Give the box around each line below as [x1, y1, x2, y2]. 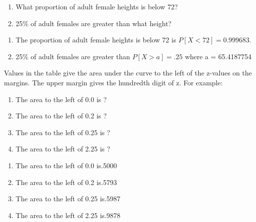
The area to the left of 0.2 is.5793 [15, 177, 117, 187]
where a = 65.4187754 [185, 51, 252, 61]
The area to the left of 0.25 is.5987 [15, 193, 121, 204]
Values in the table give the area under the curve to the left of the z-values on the [4, 68, 252, 78]
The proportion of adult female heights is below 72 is [15, 35, 176, 45]
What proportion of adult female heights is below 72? [15, 1, 178, 11]
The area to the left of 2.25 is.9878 [15, 210, 121, 220]
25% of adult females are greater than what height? [15, 18, 171, 28]
